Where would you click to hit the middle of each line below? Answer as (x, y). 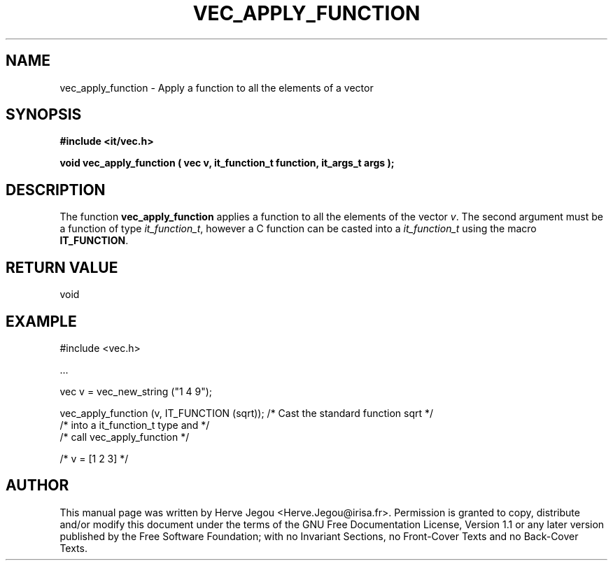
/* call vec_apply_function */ (125, 437)
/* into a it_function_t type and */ (135, 425)
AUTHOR (37, 486)
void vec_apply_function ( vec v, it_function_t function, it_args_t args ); (227, 163)
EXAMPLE (41, 321)
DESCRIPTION (56, 190)
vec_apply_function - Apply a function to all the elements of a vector (217, 87)
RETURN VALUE (62, 267)
